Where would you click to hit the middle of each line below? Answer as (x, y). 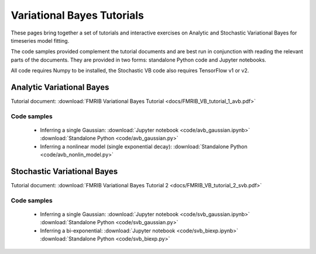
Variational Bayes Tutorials (78, 15)
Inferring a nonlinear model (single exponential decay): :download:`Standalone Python (144, 146)
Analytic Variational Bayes (60, 87)
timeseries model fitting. (40, 40)
